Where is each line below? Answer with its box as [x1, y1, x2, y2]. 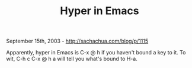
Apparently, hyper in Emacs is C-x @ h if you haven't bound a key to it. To [6, 49, 186, 56]
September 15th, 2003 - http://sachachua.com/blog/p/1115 [6, 37, 149, 45]
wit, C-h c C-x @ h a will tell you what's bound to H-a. [6, 55, 137, 63]
